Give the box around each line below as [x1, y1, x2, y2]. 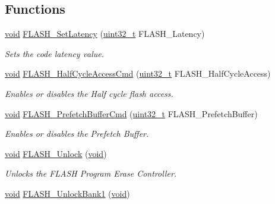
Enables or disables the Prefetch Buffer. [5, 127, 149, 140]
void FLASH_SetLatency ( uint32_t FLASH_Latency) [5, 27, 205, 40]
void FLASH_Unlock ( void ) [5, 147, 107, 159]
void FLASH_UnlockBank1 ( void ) [5, 187, 130, 199]
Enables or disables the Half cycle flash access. [5, 87, 173, 99]
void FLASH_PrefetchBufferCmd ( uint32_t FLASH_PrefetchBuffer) [5, 107, 258, 120]
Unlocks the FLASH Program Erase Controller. [5, 167, 177, 180]
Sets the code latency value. [5, 47, 105, 59]
